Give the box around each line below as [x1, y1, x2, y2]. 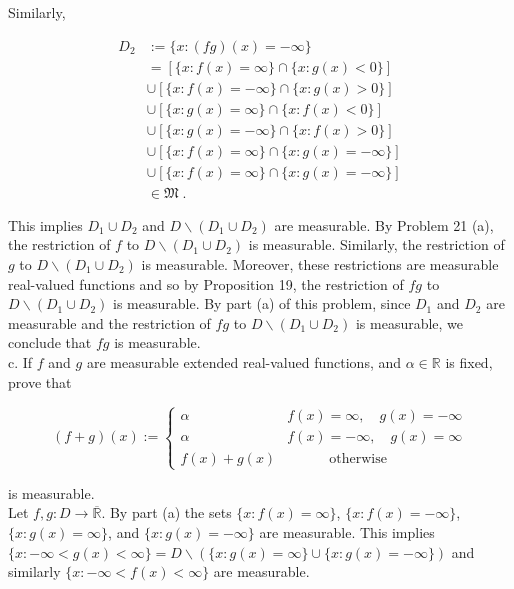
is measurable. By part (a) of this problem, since [113, 293, 411, 314]
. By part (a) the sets [101, 502, 232, 523]
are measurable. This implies [259, 521, 435, 542]
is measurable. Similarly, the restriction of [248, 234, 505, 255]
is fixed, [445, 352, 493, 372]
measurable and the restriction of [8, 312, 211, 333]
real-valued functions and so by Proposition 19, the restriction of [8, 273, 404, 294]
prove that [8, 371, 72, 392]
